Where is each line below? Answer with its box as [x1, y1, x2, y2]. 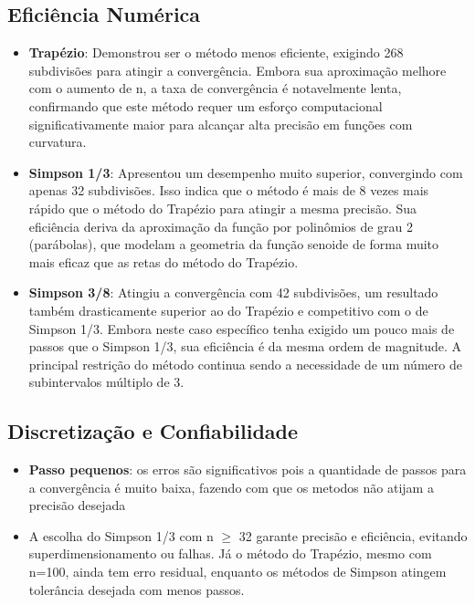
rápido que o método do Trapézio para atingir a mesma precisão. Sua [28, 198, 417, 217]
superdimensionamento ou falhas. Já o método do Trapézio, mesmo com [28, 544, 432, 563]
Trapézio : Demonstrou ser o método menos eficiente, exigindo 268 [28, 43, 404, 62]
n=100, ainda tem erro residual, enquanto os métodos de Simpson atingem [28, 562, 447, 581]
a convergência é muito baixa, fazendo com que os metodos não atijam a [28, 477, 434, 496]
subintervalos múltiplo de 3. [28, 372, 185, 391]
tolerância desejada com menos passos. [28, 579, 245, 599]
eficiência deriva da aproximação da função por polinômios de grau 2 [28, 216, 414, 235]
